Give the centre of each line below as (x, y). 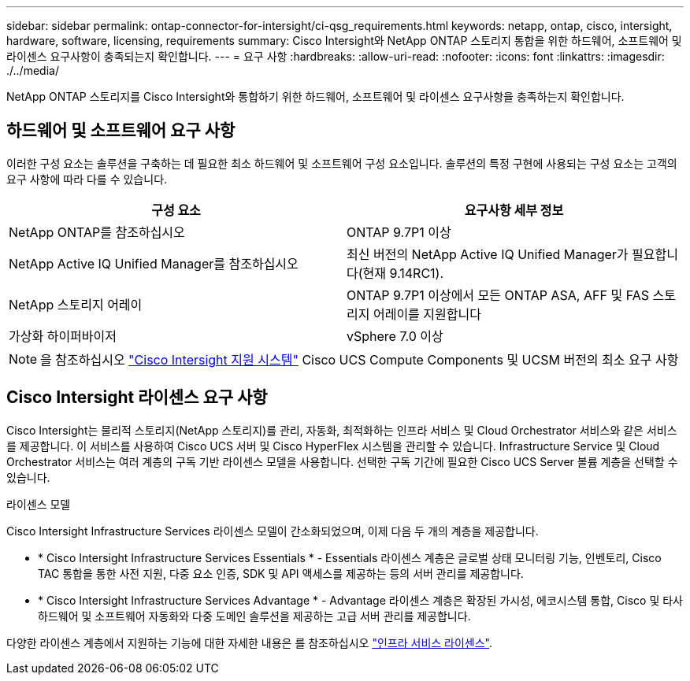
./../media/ (33, 70)
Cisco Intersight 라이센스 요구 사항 (137, 398)
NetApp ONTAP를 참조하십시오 (97, 232)
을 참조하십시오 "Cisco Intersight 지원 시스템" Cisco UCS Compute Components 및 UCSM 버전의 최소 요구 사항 (360, 359)
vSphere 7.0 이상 (395, 336)
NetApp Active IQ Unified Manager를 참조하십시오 (154, 263)
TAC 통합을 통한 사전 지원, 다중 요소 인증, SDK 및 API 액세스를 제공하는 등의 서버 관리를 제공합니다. (281, 573)
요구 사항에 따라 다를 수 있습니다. (87, 179)
